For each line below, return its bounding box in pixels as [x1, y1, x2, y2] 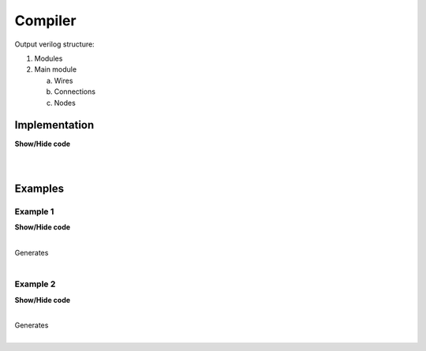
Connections [54, 87, 96, 96]
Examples [14, 182, 65, 195]
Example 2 [14, 278, 56, 289]
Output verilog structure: [14, 39, 95, 49]
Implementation [14, 118, 95, 132]
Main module [34, 65, 77, 74]
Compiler [14, 12, 77, 29]
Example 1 [14, 206, 54, 217]
